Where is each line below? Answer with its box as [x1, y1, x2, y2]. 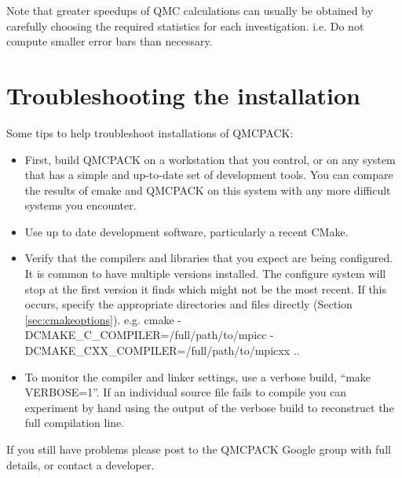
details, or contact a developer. [6, 456, 155, 473]
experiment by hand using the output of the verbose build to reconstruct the [24, 399, 394, 415]
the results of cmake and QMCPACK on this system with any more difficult [24, 181, 391, 198]
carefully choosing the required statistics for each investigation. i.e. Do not [6, 17, 364, 34]
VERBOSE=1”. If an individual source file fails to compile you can [24, 384, 347, 400]
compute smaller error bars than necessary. [6, 33, 213, 49]
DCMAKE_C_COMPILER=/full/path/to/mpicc [24, 327, 267, 343]
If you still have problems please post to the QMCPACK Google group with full [6, 441, 391, 457]
